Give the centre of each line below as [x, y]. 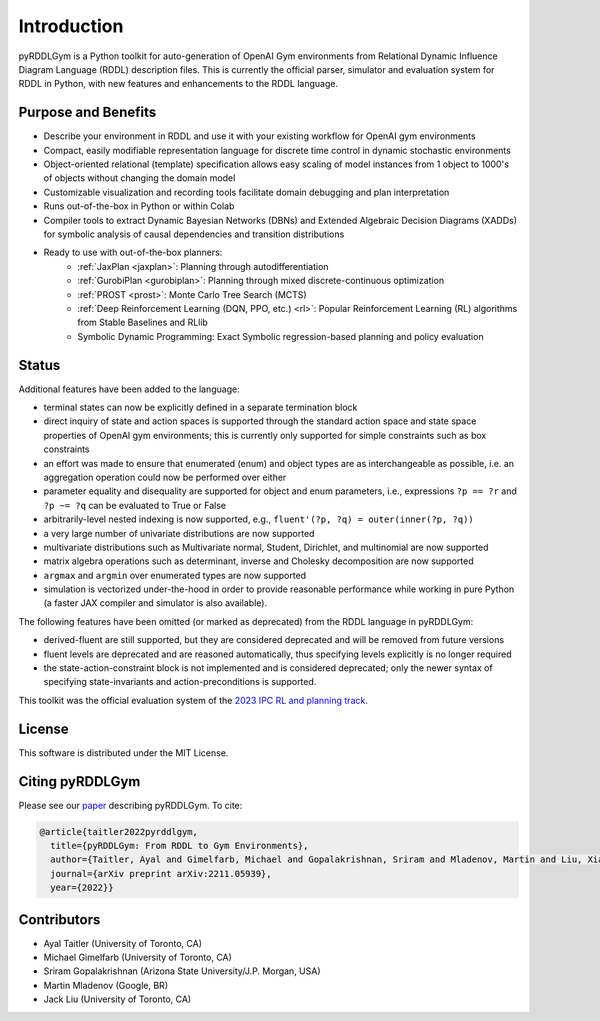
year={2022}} [82, 888]
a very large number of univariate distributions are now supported [179, 533]
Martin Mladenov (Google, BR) [106, 985]
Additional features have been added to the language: [129, 389]
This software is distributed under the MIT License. [123, 752]
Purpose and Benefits [87, 112]
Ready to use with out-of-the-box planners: [133, 252]
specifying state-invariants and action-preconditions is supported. [180, 682]
